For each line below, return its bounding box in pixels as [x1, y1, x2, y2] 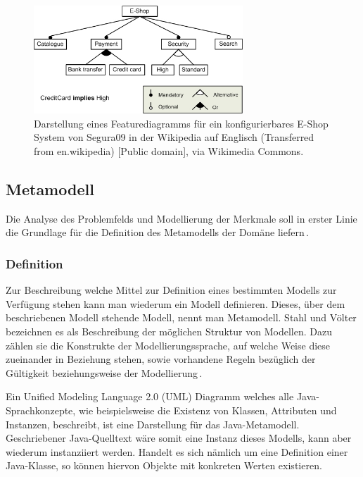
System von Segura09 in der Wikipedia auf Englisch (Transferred [34, 130, 314, 144]
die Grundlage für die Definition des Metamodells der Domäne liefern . [6, 225, 309, 240]
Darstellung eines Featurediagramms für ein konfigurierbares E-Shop [34, 116, 329, 130]
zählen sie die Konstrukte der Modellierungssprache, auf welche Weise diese [6, 337, 331, 352]
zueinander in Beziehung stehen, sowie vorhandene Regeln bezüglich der [6, 352, 316, 366]
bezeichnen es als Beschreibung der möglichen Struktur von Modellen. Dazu [6, 323, 332, 338]
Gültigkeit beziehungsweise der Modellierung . [6, 365, 203, 380]
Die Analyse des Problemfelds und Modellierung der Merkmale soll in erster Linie [6, 211, 357, 225]
